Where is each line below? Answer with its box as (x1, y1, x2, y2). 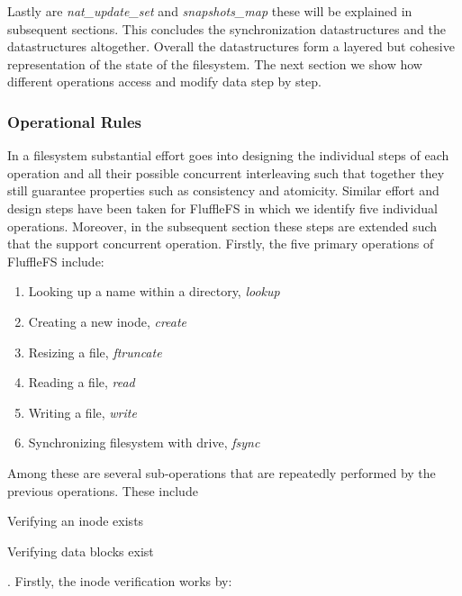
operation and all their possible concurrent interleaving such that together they (7, 163, 445, 182)
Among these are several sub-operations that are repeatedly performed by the (7, 463, 436, 482)
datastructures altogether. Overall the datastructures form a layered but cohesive (7, 37, 455, 56)
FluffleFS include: (7, 251, 104, 270)
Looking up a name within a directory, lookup (28, 282, 280, 301)
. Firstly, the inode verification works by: (7, 572, 232, 591)
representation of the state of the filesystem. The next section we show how (7, 54, 422, 73)
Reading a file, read (28, 373, 135, 392)
